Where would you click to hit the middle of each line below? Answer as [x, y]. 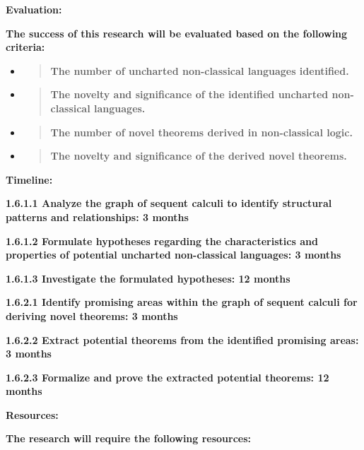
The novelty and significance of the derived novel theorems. [199, 156]
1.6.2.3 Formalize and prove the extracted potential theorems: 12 [168, 377]
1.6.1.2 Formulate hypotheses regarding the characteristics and [162, 241]
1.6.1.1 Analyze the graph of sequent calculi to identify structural [169, 203]
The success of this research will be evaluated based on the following [177, 33]
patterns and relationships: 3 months [97, 217]
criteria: [25, 47]
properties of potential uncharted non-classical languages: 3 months [174, 255]
